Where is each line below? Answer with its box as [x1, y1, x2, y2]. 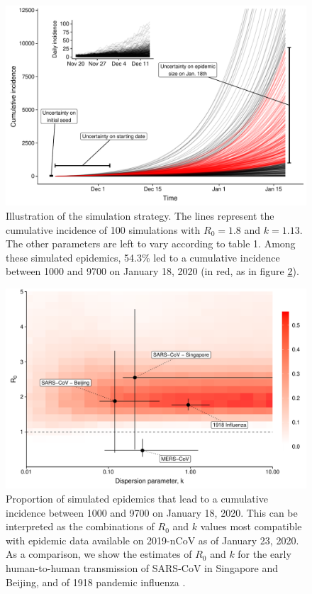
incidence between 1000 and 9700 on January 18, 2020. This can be [6, 505, 298, 520]
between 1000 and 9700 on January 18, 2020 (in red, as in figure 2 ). [6, 264, 299, 279]
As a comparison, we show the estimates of [6, 547, 192, 561]
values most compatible [200, 519, 302, 534]
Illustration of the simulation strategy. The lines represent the [6, 208, 274, 223]
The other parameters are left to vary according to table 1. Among [6, 236, 296, 251]
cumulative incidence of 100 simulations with [6, 222, 201, 237]
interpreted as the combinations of [6, 519, 155, 534]
